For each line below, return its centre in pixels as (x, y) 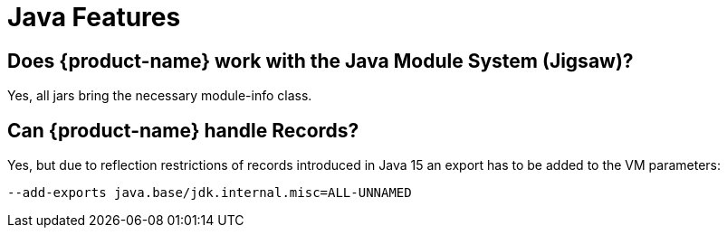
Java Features (94, 17)
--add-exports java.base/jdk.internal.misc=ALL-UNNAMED (210, 193)
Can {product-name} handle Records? (183, 130)
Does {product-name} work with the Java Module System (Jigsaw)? (320, 61)
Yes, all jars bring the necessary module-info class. (160, 96)
